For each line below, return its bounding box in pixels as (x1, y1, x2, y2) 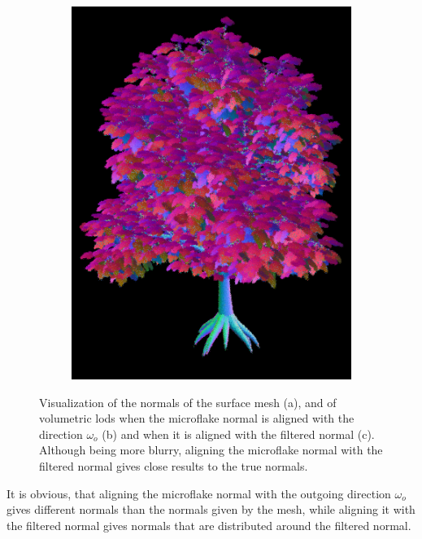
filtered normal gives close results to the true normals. (39, 458, 308, 475)
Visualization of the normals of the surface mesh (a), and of (39, 393, 337, 410)
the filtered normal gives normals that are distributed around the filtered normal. (7, 516, 411, 533)
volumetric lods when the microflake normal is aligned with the (39, 410, 355, 427)
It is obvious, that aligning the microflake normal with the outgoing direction (7, 484, 391, 502)
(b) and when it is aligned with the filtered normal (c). (102, 425, 375, 442)
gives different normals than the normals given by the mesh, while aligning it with (7, 501, 415, 518)
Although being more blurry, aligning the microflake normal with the (39, 441, 383, 458)
